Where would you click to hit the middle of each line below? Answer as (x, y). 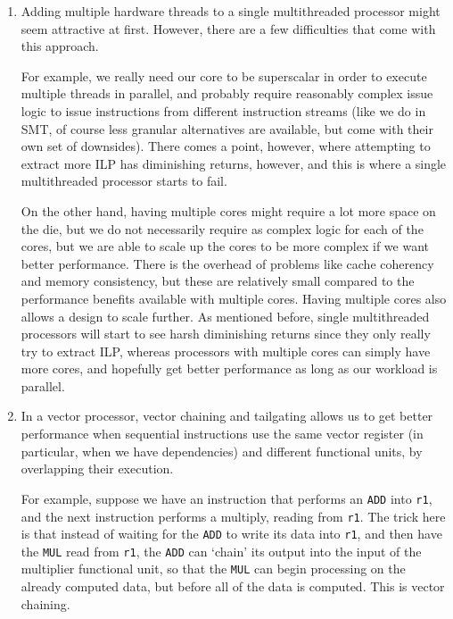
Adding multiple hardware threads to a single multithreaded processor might (231, 11)
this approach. (60, 46)
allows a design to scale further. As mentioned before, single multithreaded (225, 316)
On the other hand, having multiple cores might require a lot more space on (228, 210)
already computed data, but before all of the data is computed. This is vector (233, 586)
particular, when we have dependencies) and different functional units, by (222, 451)
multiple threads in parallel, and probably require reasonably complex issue (227, 93)
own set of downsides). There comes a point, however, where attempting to (226, 146)
